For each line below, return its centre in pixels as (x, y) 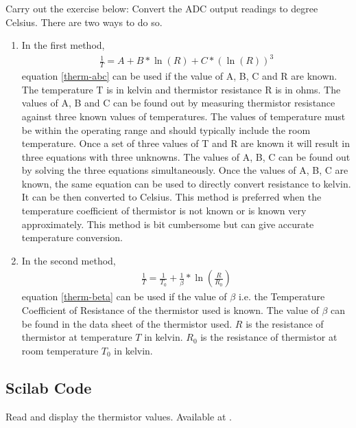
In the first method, (63, 45)
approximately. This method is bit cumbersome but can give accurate (168, 224)
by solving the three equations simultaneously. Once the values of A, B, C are (185, 170)
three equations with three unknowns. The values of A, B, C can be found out (186, 156)
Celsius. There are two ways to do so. (84, 22)
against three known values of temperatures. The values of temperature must (183, 116)
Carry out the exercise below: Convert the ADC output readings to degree (162, 8)
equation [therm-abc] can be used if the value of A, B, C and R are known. (179, 76)
